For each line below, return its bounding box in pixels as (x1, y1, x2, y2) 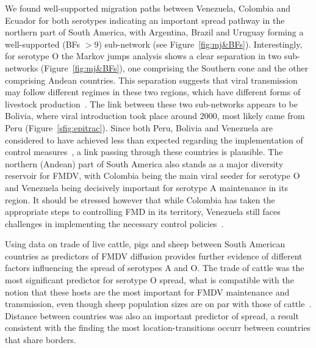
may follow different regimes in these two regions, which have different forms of (5, 85, 301, 98)
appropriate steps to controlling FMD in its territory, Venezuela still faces (5, 205, 281, 218)
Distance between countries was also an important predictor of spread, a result (5, 309, 299, 322)
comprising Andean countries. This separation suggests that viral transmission (5, 73, 298, 86)
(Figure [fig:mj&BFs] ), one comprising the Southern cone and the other (40, 61, 309, 74)
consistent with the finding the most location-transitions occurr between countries (5, 321, 311, 334)
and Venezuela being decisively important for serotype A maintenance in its (5, 181, 288, 194)
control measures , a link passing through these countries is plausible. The (5, 145, 283, 158)
